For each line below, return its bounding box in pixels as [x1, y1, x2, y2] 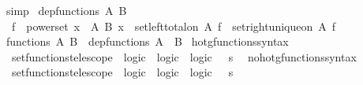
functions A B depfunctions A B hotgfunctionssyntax [6, 33, 289, 50]
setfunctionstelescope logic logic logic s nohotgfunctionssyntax [11, 48, 357, 65]
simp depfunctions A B [6, 2, 127, 18]
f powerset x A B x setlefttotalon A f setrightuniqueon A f [11, 17, 336, 34]
